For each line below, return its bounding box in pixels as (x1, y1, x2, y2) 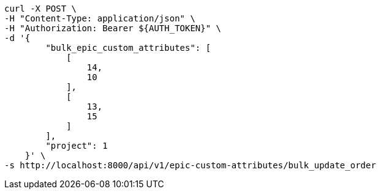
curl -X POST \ (4, 4, 77, 13)
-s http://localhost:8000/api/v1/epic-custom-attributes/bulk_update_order (4, 160, 376, 170)
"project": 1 (45, 141, 108, 151)
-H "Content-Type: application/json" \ (4, 13, 195, 23)
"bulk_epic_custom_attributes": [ (45, 43, 211, 53)
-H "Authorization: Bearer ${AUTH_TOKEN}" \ (4, 23, 222, 33)
